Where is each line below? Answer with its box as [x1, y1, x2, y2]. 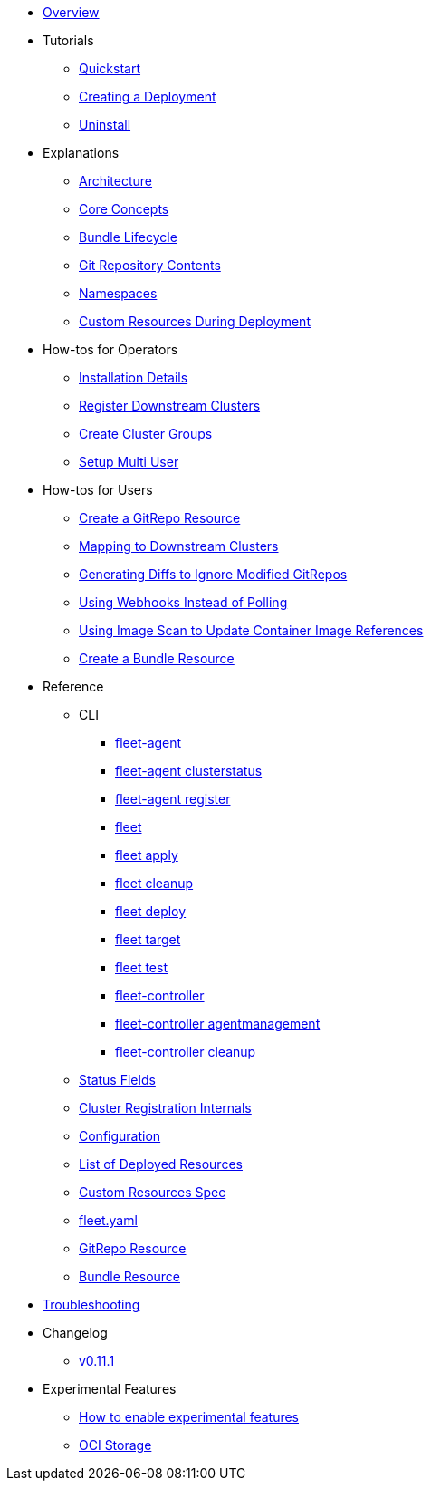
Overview [43, 5, 100, 20]
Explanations [43, 145, 120, 160]
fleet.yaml [79, 1213, 138, 1228]
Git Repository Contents [79, 257, 221, 273]
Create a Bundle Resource [79, 651, 235, 666]
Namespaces [79, 285, 158, 301]
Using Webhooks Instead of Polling [79, 594, 288, 610]
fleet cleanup [115, 875, 194, 891]
